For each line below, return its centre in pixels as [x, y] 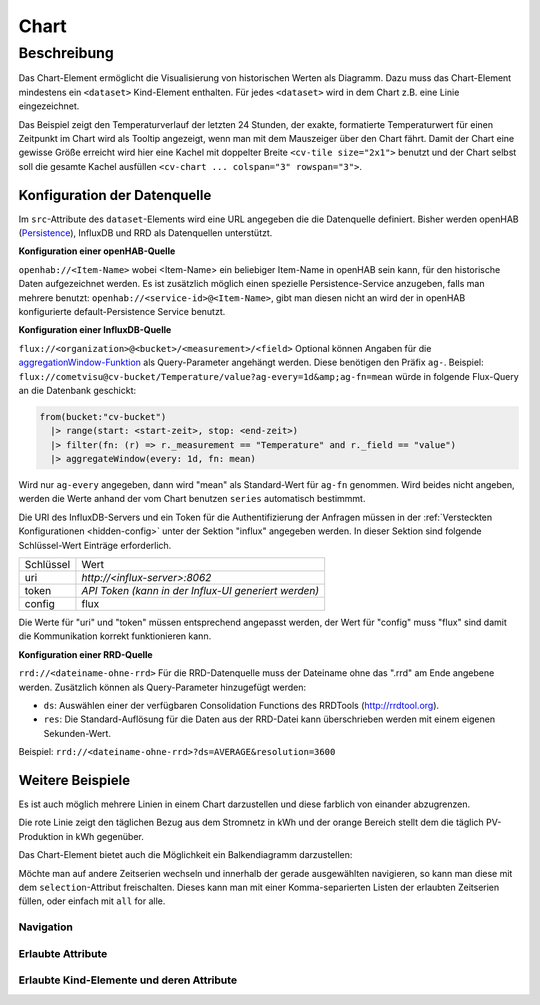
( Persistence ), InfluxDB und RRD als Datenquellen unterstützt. [145, 233]
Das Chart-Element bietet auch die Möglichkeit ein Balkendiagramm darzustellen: [185, 855]
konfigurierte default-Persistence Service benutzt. [122, 311]
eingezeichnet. [49, 106]
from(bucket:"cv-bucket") [103, 416]
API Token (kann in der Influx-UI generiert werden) [200, 591]
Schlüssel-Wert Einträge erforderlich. [95, 545]
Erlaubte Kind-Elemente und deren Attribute [128, 980]
